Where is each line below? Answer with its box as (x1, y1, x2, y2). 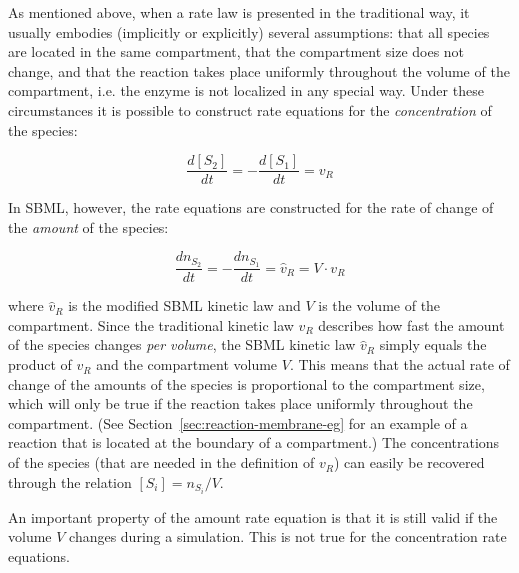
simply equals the (379, 334, 487, 355)
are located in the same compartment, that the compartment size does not (8, 41, 465, 62)
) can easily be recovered (333, 452, 485, 473)
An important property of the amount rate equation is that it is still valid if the (8, 506, 498, 527)
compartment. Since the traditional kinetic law (8, 314, 294, 335)
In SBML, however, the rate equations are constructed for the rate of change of (8, 197, 494, 218)
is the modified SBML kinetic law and (68, 295, 301, 316)
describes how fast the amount (318, 314, 505, 335)
